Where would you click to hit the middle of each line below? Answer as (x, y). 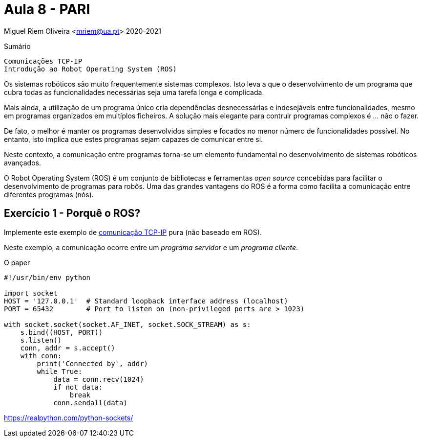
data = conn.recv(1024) (99, 379)
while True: (60, 371)
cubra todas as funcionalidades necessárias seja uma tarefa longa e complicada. (134, 92)
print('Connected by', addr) (93, 363)
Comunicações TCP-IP (43, 61)
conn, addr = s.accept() (68, 348)
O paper (17, 262)
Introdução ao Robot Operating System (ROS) (91, 69)
